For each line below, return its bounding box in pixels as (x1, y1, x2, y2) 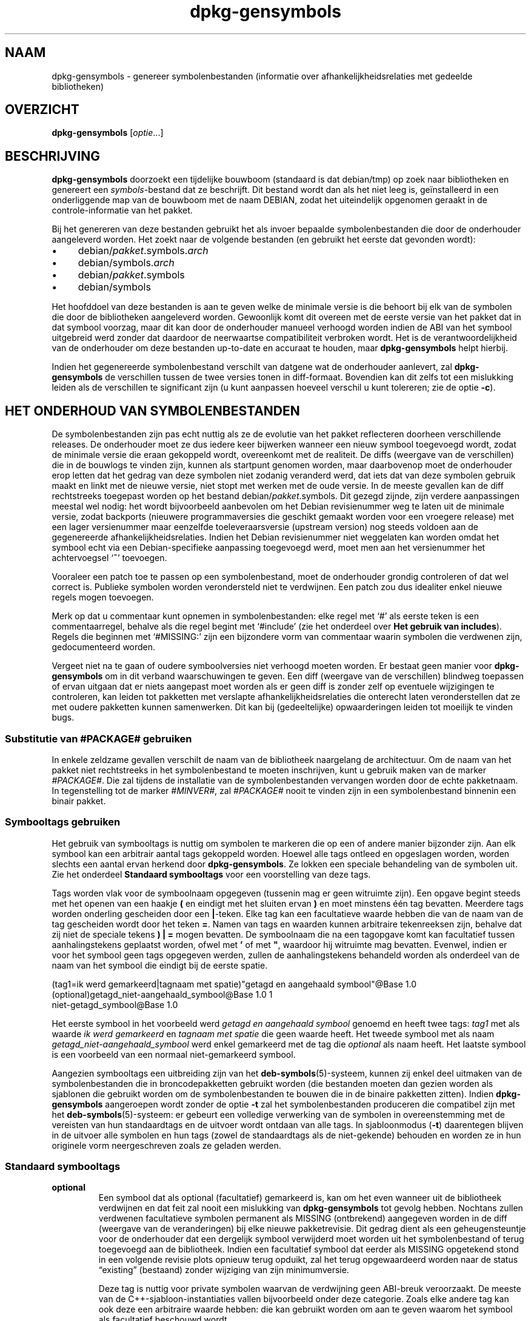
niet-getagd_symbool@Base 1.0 (52, 999, 178, 1010)
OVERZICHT (5, 102, 79, 118)
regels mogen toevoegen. (52, 592, 154, 603)
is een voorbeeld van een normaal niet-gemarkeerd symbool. (52, 1049, 296, 1060)
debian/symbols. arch (78, 257, 175, 269)
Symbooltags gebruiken (5, 816, 121, 829)
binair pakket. (52, 795, 106, 806)
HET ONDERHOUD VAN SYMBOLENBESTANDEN (5, 403, 300, 418)
